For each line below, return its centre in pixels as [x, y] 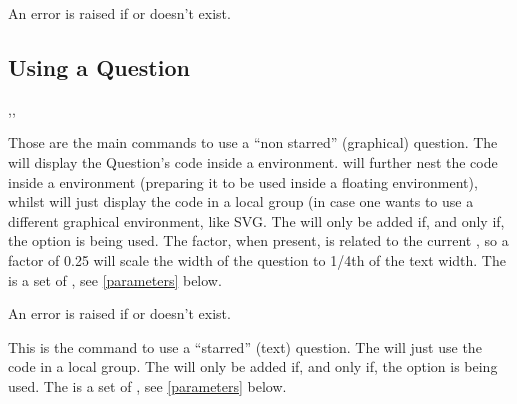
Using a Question [99, 66]
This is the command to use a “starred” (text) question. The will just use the [245, 346]
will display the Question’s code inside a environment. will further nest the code [253, 161]
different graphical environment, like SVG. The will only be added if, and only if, [256, 220]
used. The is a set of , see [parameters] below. [147, 385]
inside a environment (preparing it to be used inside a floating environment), [243, 181]
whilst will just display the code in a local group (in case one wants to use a [241, 201]
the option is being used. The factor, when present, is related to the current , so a [258, 240]
